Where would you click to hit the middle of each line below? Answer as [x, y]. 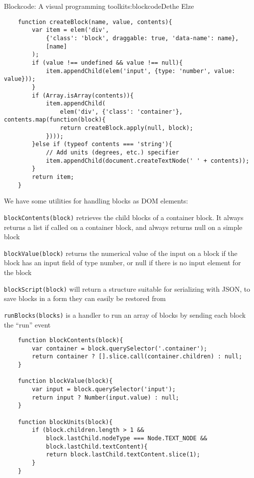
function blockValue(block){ [65, 381]
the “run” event [27, 324]
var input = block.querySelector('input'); [104, 390]
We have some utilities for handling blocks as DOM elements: [96, 201]
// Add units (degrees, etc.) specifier [112, 153]
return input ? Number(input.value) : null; [105, 397]
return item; [53, 177]
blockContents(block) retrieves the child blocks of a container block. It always [124, 217]
